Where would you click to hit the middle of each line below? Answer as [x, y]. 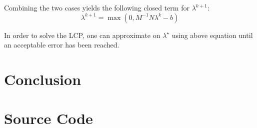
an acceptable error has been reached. [62, 45]
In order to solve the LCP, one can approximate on [82, 35]
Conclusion [43, 79]
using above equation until [212, 35]
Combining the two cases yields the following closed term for [97, 7]
